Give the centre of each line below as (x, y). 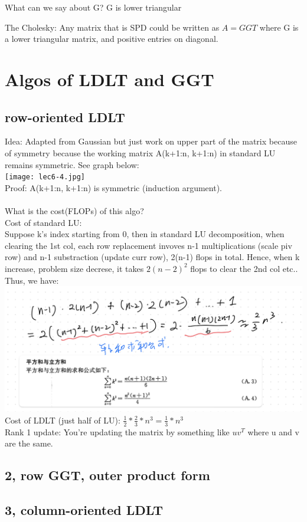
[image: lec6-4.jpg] (45, 177)
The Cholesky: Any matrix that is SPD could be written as (112, 27)
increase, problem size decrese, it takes (74, 268)
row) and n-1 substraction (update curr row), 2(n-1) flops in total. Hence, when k (152, 257)
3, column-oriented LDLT (84, 510)
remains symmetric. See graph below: (72, 164)
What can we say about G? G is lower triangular (93, 7)
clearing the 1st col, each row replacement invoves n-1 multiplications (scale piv (148, 245)
